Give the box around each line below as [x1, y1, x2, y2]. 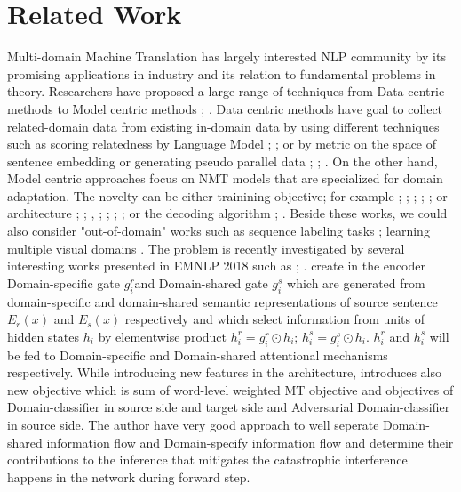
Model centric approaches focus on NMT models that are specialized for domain [7, 169, 443, 188]
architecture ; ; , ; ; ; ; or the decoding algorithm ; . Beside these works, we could [7, 204, 448, 222]
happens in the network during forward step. [7, 467, 250, 486]
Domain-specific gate [7, 273, 121, 292]
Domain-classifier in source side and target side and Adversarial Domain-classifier [7, 398, 450, 416]
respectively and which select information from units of [124, 310, 425, 328]
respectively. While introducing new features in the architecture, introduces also [7, 363, 442, 382]
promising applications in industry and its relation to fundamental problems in [7, 64, 436, 83]
